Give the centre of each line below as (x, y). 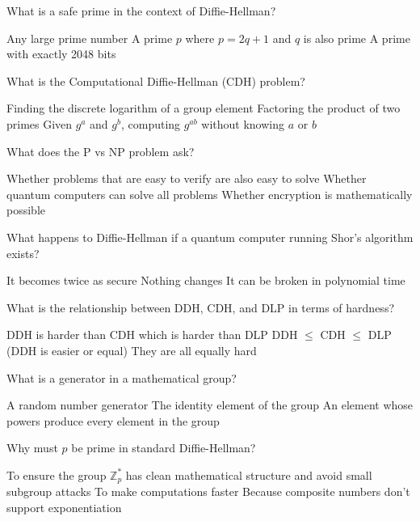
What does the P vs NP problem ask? (101, 151)
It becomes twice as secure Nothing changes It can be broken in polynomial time (206, 280)
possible (26, 210)
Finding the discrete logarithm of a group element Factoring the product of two (204, 108)
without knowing (243, 123)
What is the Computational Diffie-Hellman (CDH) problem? (156, 80)
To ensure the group (57, 474)
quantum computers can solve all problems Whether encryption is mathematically (210, 194)
